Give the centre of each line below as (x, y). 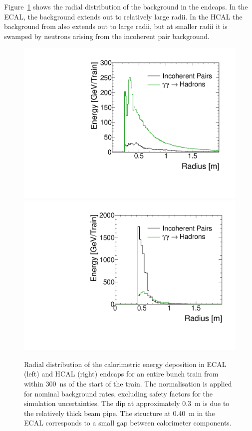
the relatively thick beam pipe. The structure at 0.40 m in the (120, 413)
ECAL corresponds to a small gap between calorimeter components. (128, 423)
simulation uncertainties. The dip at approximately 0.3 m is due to (127, 403)
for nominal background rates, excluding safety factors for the (119, 393)
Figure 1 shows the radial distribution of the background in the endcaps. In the (126, 6)
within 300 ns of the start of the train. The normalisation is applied (128, 384)
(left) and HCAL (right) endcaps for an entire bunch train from (121, 374)
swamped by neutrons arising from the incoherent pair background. (107, 36)
